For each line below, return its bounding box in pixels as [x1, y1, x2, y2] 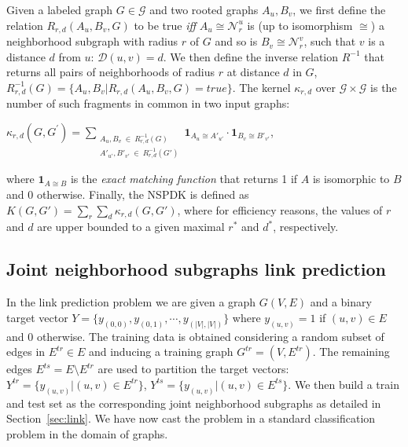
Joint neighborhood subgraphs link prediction [6, 257, 386, 281]
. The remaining [312, 343, 390, 360]
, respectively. [273, 218, 339, 235]
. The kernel [232, 79, 291, 95]
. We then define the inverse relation [163, 48, 339, 64]
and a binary [310, 294, 372, 310]
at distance [226, 64, 280, 80]
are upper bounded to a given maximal [37, 218, 225, 235]
